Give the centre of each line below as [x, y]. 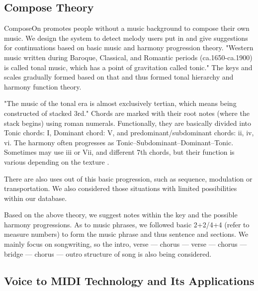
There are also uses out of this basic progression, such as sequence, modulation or [128, 178]
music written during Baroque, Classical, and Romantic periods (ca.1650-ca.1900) [128, 57]
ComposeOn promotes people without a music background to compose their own [127, 28]
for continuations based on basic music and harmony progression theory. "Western [129, 48]
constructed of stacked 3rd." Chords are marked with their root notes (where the [127, 113]
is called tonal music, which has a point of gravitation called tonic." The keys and [128, 67]
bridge [14, 253]
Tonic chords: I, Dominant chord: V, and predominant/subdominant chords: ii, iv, [129, 133]
